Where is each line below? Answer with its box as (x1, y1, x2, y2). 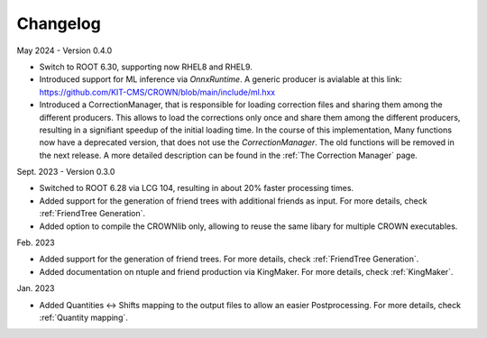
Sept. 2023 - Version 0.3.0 (16, 167, 115, 178)
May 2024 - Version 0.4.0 (16, 45, 113, 56)
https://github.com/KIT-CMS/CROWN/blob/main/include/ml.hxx (39, 87, 275, 97)
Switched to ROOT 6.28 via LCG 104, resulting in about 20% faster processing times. (39, 183, 354, 194)
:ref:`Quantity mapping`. (39, 312, 128, 323)
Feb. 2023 (16, 237, 55, 248)
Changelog (16, 14, 101, 33)
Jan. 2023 (16, 283, 55, 294)
